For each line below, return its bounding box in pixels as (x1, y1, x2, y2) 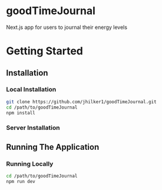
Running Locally (6, 159, 54, 168)
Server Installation (6, 124, 60, 132)
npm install (6, 110, 35, 116)
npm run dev (6, 178, 35, 184)
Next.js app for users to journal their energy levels (6, 24, 128, 31)
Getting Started (6, 44, 84, 58)
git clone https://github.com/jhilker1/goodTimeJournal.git (6, 99, 157, 104)
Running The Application (6, 142, 100, 152)
